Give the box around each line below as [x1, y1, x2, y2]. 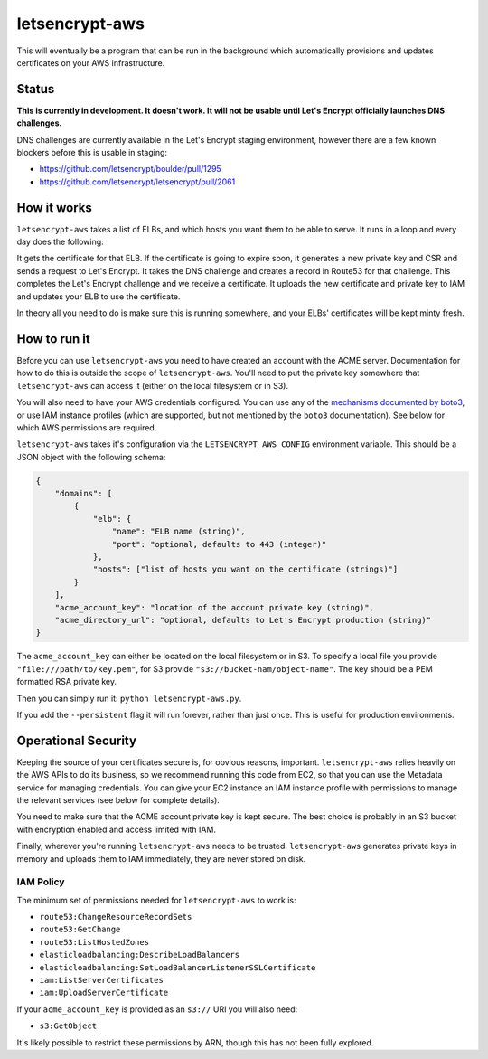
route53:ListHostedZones [39, 937, 149, 947]
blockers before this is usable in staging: [16, 147, 167, 158]
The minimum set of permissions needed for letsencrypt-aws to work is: [16, 894, 296, 905]
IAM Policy [16, 875, 65, 888]
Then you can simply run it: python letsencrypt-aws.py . [16, 693, 242, 704]
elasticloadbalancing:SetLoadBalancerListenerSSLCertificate [39, 962, 316, 972]
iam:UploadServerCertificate [39, 988, 169, 998]
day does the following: [16, 236, 104, 248]
